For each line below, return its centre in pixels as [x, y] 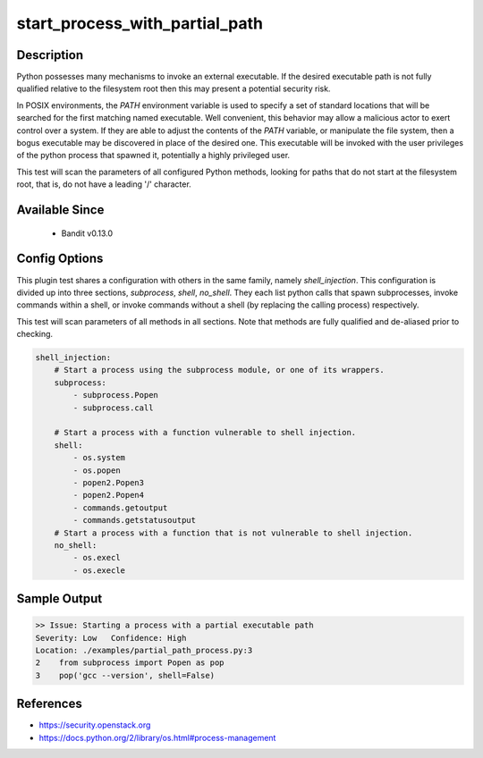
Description [50, 55]
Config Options [60, 259]
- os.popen [97, 470]
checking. [35, 334]
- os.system [99, 458]
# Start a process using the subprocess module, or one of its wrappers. [219, 370]
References [49, 704]
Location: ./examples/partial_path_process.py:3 [144, 651]
